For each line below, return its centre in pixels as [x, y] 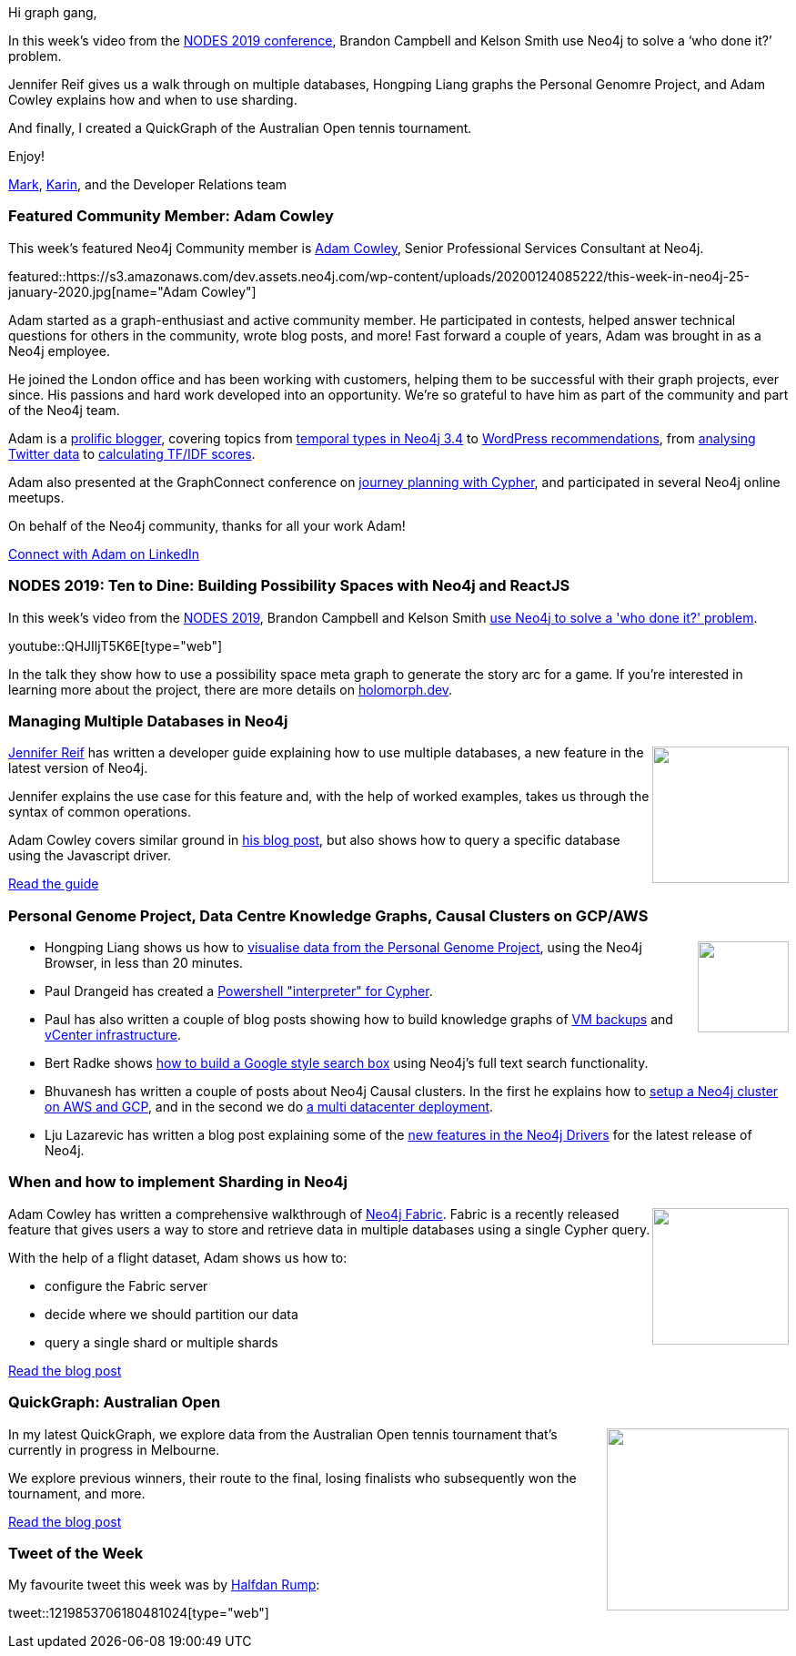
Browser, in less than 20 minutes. [144, 963]
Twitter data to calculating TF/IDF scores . [132, 453]
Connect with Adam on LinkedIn [104, 554]
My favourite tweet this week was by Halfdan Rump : [164, 1585]
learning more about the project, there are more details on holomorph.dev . [231, 689]
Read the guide [54, 884]
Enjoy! [27, 156]
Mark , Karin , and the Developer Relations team [148, 184]
